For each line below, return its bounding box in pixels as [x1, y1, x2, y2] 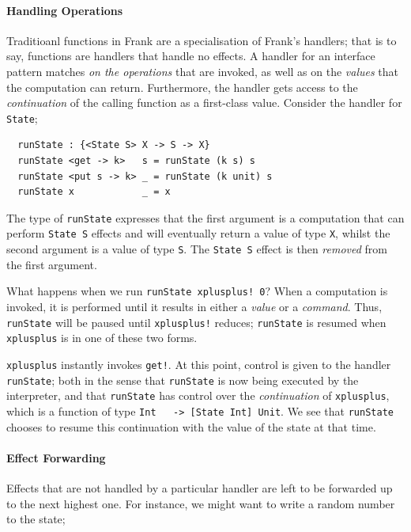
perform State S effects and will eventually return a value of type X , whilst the [6, 225, 390, 241]
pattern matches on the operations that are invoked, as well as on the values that [6, 63, 399, 79]
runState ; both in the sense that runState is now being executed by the [6, 371, 359, 388]
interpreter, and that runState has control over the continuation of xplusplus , [6, 387, 390, 404]
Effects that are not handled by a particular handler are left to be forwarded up [6, 479, 393, 496]
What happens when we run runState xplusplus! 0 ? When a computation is [6, 283, 388, 299]
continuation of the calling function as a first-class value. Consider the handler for [6, 94, 402, 111]
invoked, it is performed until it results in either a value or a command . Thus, [6, 298, 383, 315]
